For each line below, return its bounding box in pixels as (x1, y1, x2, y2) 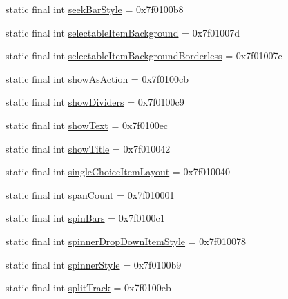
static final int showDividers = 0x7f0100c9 (6, 95, 184, 109)
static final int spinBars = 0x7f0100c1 (6, 211, 165, 225)
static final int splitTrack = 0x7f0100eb (6, 280, 171, 295)
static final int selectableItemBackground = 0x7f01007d (6, 25, 240, 39)
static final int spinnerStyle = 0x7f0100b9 (6, 257, 182, 271)
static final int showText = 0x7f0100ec (6, 117, 169, 132)
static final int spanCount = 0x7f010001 (6, 187, 175, 202)
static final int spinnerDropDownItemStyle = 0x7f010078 (6, 233, 246, 248)
